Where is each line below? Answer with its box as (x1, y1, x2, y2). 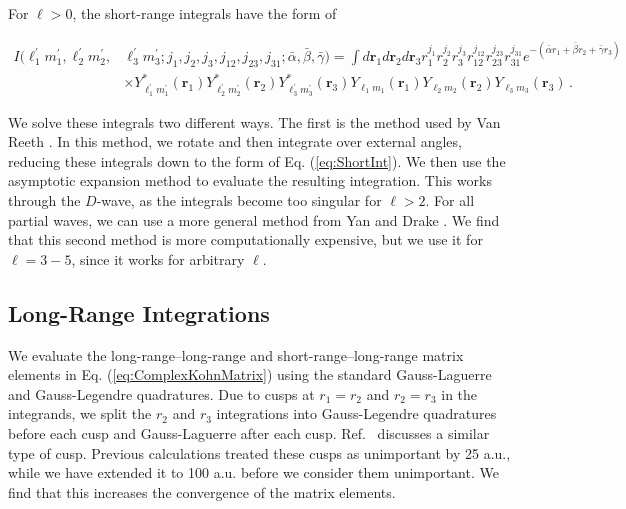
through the (8, 189, 81, 210)
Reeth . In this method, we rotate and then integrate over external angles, (8, 131, 462, 152)
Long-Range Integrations (8, 297, 270, 328)
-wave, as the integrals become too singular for (96, 189, 382, 210)
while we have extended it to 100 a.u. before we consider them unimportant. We (8, 462, 499, 483)
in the (441, 383, 478, 404)
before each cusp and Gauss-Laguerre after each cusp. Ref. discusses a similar (8, 422, 490, 443)
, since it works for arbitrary (71, 248, 245, 269)
